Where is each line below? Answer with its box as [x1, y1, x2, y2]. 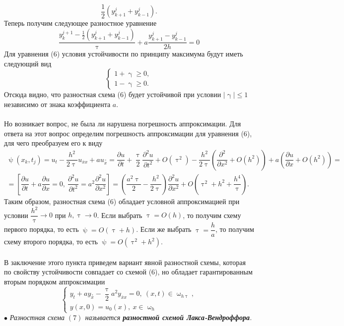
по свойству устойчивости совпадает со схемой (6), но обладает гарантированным [4, 267, 253, 277]
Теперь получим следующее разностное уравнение [4, 18, 157, 28]
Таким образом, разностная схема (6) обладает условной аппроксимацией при [4, 196, 240, 206]
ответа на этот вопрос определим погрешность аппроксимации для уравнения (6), [4, 128, 252, 138]
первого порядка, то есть [4, 224, 79, 234]
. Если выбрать [97, 210, 142, 220]
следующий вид [4, 58, 52, 68]
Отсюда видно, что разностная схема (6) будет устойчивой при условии [4, 89, 221, 100]
